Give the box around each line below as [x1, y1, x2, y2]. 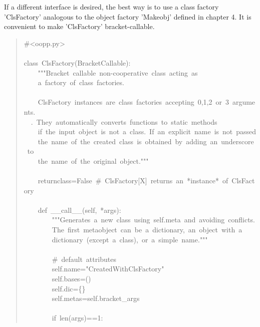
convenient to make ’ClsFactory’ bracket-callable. [4, 21, 155, 32]
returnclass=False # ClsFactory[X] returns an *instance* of [38, 175, 228, 186]
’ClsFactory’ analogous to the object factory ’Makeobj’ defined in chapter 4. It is [4, 11, 251, 22]
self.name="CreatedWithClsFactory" [52, 263, 164, 274]
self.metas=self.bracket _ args [52, 293, 140, 303]
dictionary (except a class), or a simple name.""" [52, 234, 208, 244]
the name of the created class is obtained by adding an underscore [38, 136, 254, 146]
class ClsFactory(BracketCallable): [24, 57, 131, 68]
